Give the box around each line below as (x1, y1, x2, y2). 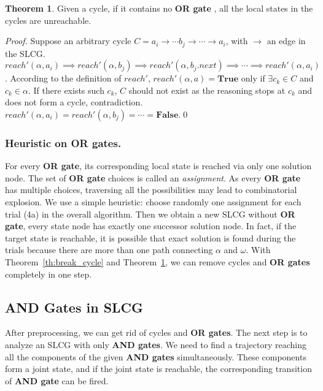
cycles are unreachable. (5, 13, 91, 26)
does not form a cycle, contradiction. (5, 96, 143, 108)
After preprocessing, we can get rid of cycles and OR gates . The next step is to (5, 326, 308, 339)
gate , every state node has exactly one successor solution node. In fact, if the (5, 219, 297, 232)
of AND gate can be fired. (5, 374, 109, 387)
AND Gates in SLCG (5, 297, 144, 316)
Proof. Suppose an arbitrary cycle (5, 34, 131, 47)
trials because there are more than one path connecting (5, 243, 213, 256)
